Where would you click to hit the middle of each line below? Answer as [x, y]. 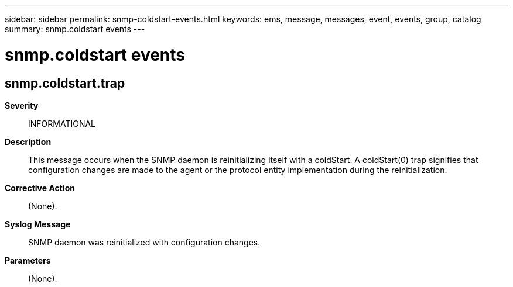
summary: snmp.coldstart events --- [75, 29]
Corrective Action [40, 188]
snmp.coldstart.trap [65, 83]
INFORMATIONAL [62, 123]
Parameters [28, 260]
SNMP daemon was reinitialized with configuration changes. [144, 242]
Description [28, 141]
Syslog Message [38, 224]
